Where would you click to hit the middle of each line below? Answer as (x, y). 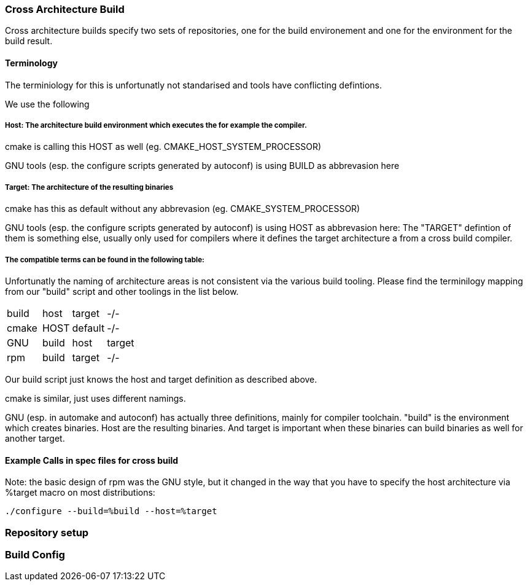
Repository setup (47, 532)
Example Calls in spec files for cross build (92, 460)
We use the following (47, 104)
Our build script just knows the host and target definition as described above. (161, 379)
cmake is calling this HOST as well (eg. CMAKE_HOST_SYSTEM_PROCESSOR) (163, 147)
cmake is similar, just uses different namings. (95, 398)
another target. (35, 438)
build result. (29, 41)
